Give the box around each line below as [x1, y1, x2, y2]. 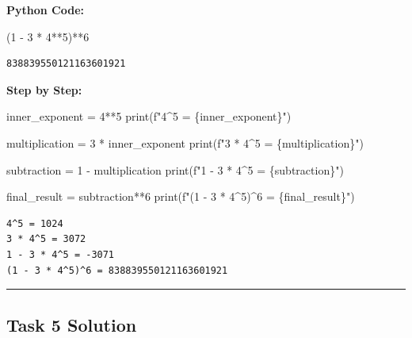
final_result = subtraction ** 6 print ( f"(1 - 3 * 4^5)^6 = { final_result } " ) [6, 188, 355, 205]
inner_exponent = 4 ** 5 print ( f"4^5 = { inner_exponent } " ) [6, 108, 292, 125]
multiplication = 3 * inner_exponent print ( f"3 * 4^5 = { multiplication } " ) [6, 134, 364, 151]
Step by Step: [6, 81, 82, 98]
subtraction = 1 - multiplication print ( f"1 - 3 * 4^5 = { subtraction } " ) [6, 161, 344, 178]
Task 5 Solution [6, 312, 137, 336]
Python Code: [6, 2, 84, 17]
